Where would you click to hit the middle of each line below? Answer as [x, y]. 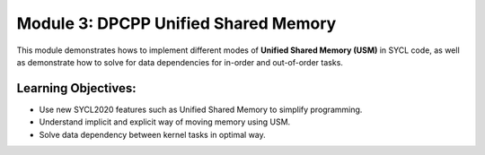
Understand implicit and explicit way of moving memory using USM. [165, 122]
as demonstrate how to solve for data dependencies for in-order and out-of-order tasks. [180, 62]
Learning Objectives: [76, 88]
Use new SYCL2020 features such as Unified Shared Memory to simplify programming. [201, 109]
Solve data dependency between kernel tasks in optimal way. [153, 134]
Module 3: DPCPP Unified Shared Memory [176, 23]
